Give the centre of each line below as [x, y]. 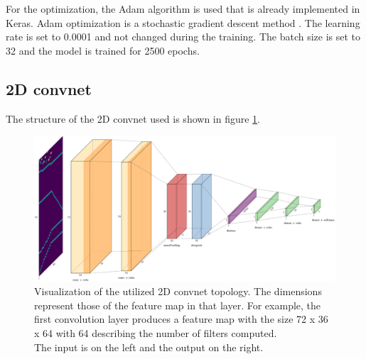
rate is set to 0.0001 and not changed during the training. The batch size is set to [183, 37]
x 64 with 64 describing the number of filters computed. [156, 332]
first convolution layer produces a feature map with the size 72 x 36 [181, 319]
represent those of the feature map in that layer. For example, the [178, 305]
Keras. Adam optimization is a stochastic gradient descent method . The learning [183, 22]
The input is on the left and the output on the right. [149, 347]
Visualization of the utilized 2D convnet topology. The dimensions [178, 291]
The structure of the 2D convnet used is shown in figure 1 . [133, 118]
